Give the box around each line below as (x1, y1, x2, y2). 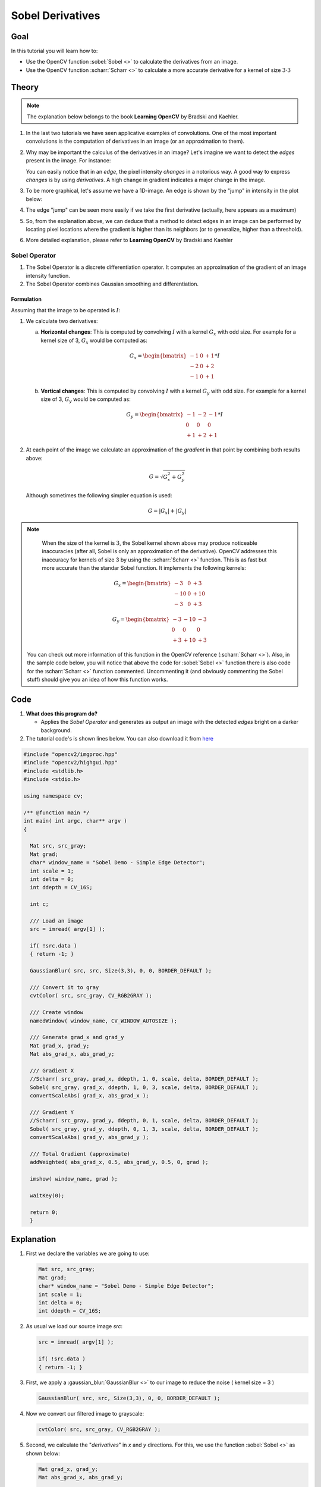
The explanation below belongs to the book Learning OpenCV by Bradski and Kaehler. (27, 113, 239, 120)
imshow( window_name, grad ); (30, 1175, 118, 1182)
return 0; (30, 1209, 59, 1216)
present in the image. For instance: (26, 157, 111, 164)
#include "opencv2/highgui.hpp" (23, 759, 118, 766)
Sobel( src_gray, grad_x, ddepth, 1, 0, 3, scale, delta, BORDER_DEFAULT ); (30, 1084, 259, 1091)
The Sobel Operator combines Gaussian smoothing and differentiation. (26, 280, 199, 288)
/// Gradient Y (30, 1109, 74, 1115)
